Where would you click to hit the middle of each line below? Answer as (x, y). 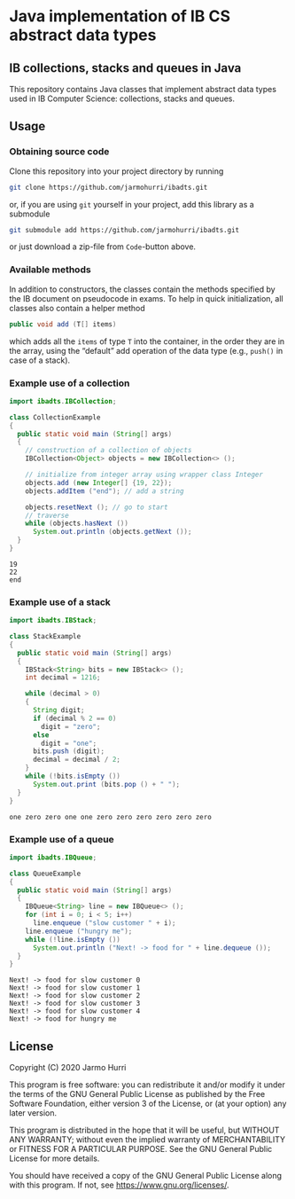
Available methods (50, 270)
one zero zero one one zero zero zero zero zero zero (111, 817)
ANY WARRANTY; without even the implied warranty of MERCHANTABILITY (147, 1140)
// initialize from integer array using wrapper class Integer (144, 475)
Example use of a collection (70, 383)
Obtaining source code (59, 152)
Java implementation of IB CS (120, 16)
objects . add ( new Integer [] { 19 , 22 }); (99, 482)
